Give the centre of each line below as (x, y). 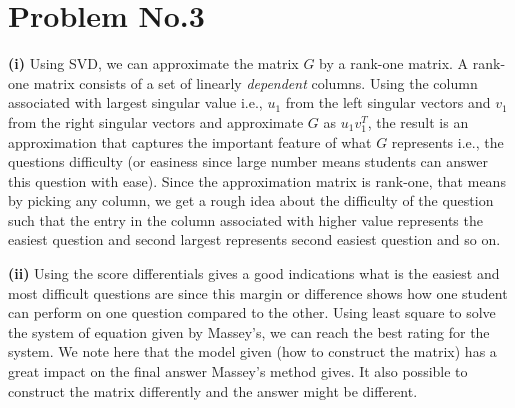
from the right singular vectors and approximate (156, 121)
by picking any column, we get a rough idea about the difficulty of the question (251, 200)
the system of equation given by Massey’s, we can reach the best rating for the (249, 331)
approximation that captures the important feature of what (190, 141)
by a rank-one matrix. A (394, 63)
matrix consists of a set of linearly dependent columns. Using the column (255, 82)
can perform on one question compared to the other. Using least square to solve (252, 312)
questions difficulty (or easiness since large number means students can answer (248, 161)
